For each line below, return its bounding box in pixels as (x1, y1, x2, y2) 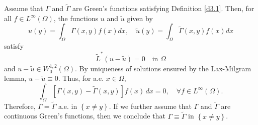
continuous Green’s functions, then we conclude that (4, 110, 165, 121)
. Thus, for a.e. (58, 73, 104, 83)
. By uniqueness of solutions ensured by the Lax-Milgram (74, 63, 251, 73)
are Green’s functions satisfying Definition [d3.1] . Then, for (72, 3, 254, 14)
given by (127, 13, 153, 23)
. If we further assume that (109, 100, 192, 111)
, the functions (53, 13, 99, 23)
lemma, (4, 73, 27, 83)
